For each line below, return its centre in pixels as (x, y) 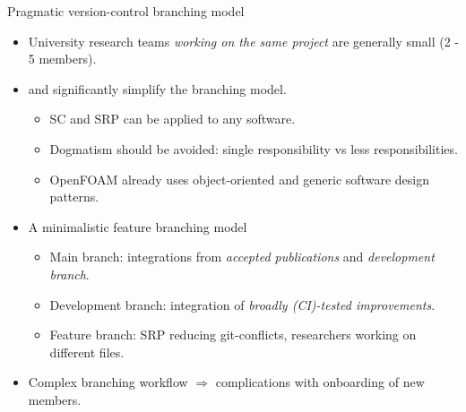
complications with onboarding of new (320, 382)
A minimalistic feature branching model (138, 226)
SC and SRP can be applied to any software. (173, 119)
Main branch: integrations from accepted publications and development (242, 257)
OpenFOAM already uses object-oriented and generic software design (239, 179)
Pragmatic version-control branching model (126, 11)
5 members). (62, 59)
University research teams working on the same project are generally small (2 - (243, 41)
